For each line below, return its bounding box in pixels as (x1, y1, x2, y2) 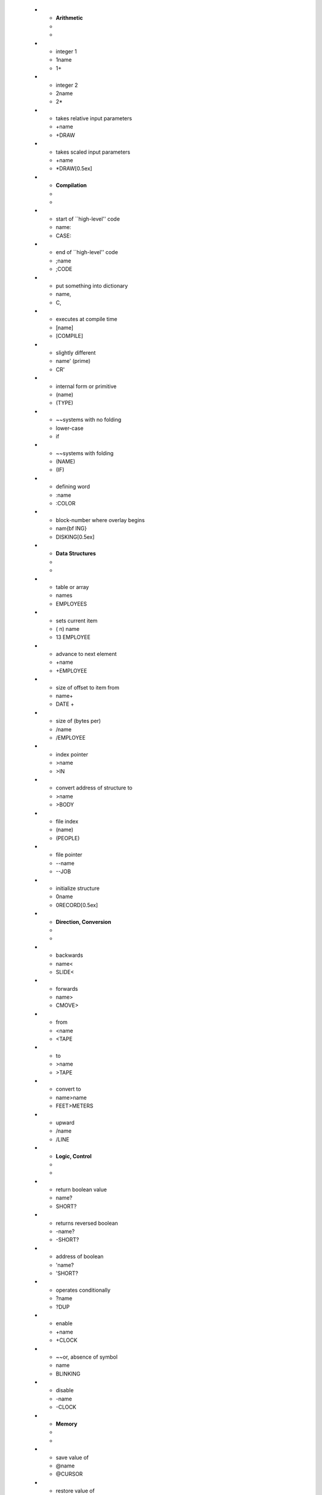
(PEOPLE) (55, 834, 80, 841)
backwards (55, 951, 83, 959)
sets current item (55, 617, 98, 624)
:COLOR (55, 500, 76, 507)
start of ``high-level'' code (55, 215, 120, 222)
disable (55, 1387, 74, 1394)
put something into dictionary (55, 282, 128, 289)
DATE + (55, 700, 75, 708)
